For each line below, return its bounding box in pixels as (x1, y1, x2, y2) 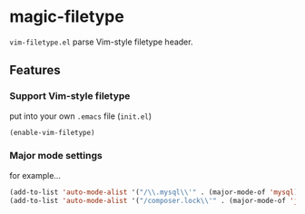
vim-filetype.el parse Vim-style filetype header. (9, 36, 193, 47)
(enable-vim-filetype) (9, 128, 95, 137)
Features (9, 63, 61, 78)
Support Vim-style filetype (9, 90, 131, 102)
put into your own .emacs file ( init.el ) (9, 111, 152, 122)
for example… (9, 170, 62, 180)
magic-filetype (9, 6, 124, 27)
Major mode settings (9, 150, 103, 162)
